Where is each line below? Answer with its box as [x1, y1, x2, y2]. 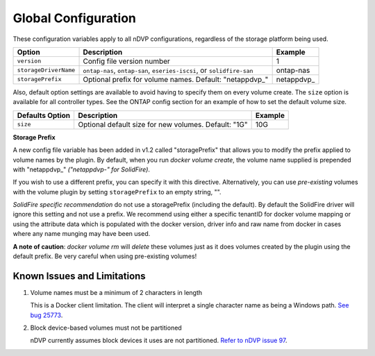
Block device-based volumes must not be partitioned [30, 323, 182, 332]
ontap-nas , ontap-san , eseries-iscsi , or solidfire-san [83, 65, 253, 75]
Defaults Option [17, 110, 71, 120]
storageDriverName [17, 67, 76, 74]
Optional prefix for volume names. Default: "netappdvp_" [83, 74, 269, 84]
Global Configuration [12, 10, 137, 26]
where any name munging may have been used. [12, 230, 151, 238]
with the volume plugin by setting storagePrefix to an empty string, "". [12, 187, 222, 196]
